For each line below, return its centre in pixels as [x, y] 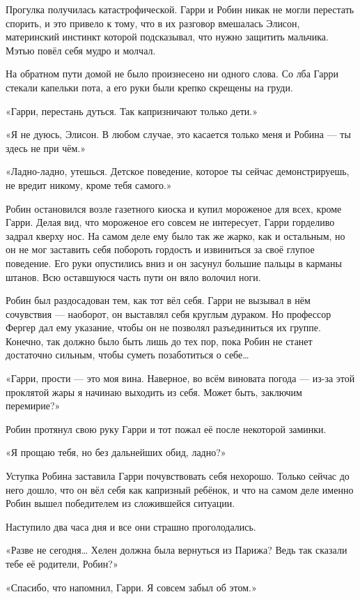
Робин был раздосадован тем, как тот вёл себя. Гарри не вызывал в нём [158, 300]
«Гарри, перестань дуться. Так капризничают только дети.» [132, 111]
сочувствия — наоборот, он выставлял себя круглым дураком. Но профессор [169, 313]
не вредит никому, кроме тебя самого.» [89, 184]
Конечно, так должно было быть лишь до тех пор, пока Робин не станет [159, 341]
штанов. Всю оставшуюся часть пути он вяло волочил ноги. [133, 276]
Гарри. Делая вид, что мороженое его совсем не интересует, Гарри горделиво [170, 222]
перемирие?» [33, 405]
